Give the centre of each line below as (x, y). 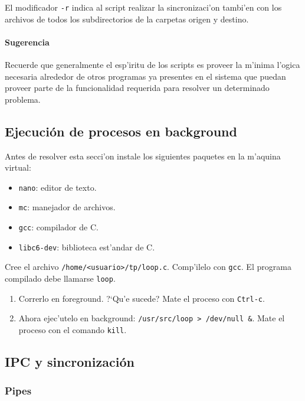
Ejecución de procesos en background (121, 131)
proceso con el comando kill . (73, 330)
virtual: (18, 167)
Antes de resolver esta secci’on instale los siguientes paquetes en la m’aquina (143, 156)
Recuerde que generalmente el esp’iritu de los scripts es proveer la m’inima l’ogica (152, 65)
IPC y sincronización (70, 362)
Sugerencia (27, 42)
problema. (23, 99)
